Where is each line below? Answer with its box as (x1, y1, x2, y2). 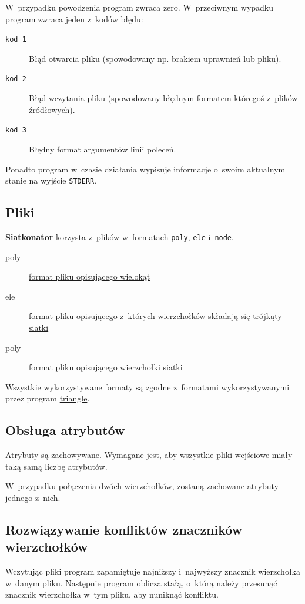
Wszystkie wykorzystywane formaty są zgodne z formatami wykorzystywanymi (5, 380, 290, 393)
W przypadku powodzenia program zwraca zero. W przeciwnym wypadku (5, 1, 274, 13)
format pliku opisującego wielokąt (29, 270, 150, 283)
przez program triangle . (5, 392, 90, 404)
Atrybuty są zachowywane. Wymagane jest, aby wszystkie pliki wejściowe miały (5, 449, 293, 461)
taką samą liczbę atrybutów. (5, 460, 108, 472)
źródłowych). (29, 103, 75, 115)
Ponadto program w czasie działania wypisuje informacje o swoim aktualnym (5, 162, 286, 175)
